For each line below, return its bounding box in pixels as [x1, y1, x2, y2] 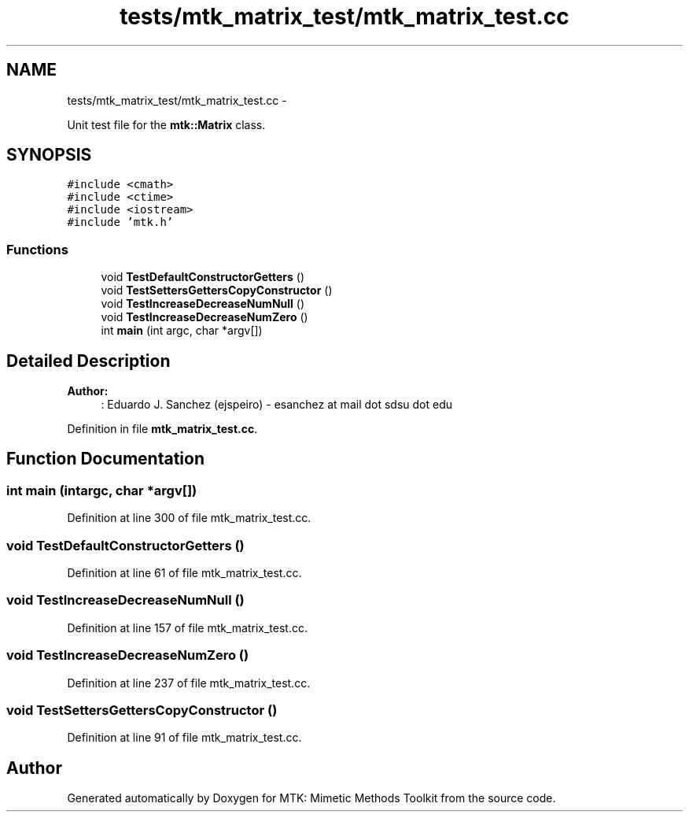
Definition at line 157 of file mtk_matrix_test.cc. [67, 620, 308, 635]
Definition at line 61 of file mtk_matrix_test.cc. [67, 566, 302, 579]
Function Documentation [6, 449, 204, 469]
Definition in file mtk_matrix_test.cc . [67, 422, 258, 436]
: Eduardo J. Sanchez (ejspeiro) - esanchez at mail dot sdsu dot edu [101, 398, 453, 412]
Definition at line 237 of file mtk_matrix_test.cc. [67, 675, 311, 690]
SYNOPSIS [6, 145, 92, 165]
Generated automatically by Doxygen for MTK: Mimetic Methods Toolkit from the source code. [67, 791, 556, 805]
